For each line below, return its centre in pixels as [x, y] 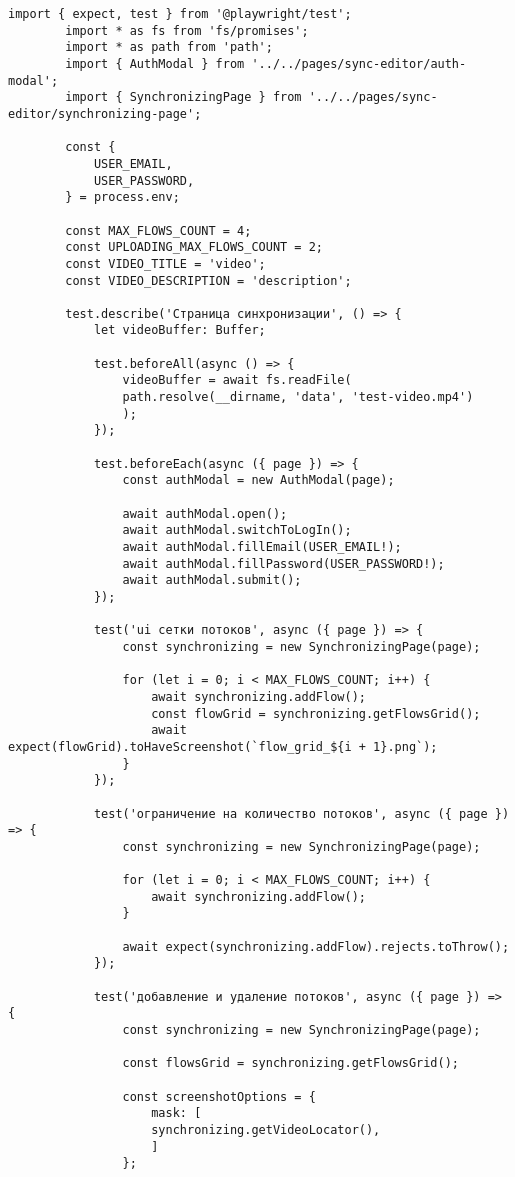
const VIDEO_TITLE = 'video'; [165, 263]
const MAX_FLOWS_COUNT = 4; [158, 230]
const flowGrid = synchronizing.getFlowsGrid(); [316, 713]
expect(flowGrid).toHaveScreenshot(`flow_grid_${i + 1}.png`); [223, 746]
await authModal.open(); [205, 513]
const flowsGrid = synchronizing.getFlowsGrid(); [291, 1063]
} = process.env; [122, 197]
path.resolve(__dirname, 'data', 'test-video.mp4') [298, 397]
